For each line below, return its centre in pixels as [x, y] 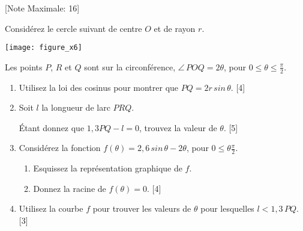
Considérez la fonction [60, 148]
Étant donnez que [52, 127]
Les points [24, 66]
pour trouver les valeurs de [142, 208]
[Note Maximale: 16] [42, 8]
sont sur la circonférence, [130, 66]
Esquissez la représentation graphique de [108, 168]
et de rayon [175, 28]
